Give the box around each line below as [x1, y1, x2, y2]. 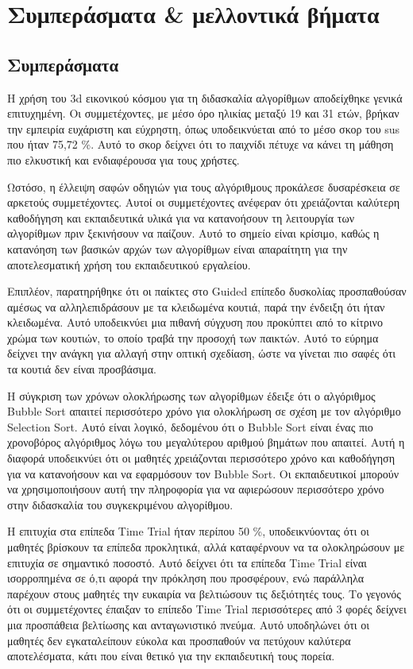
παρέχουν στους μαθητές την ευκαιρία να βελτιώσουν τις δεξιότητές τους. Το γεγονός [7, 585, 401, 601]
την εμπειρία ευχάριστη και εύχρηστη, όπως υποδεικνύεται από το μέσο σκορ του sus [7, 120, 400, 137]
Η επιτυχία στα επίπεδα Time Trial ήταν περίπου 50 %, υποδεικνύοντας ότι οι [7, 523, 369, 539]
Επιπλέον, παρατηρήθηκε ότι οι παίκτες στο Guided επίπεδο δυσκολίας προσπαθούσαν [7, 283, 407, 300]
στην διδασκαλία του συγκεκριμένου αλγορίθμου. [7, 496, 234, 512]
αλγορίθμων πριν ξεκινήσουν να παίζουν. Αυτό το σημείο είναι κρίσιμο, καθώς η [7, 225, 380, 242]
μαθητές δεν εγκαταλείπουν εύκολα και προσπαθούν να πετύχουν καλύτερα [7, 632, 351, 648]
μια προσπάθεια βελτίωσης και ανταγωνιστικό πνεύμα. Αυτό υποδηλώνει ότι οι [7, 616, 369, 632]
